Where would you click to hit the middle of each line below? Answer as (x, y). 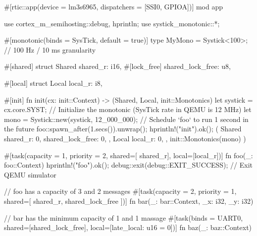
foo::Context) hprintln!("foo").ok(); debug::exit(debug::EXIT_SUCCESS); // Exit (128, 165)
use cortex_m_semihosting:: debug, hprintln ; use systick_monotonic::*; (112, 23)
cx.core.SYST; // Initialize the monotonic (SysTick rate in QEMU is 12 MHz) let (128, 109)
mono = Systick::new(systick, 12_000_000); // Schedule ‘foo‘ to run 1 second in (126, 119)
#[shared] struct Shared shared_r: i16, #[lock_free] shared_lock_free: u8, (117, 66)
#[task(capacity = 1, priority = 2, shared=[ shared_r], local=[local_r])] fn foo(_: (128, 155)
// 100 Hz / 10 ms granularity (50, 49)
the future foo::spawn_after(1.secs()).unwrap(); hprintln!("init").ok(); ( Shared (123, 129)
